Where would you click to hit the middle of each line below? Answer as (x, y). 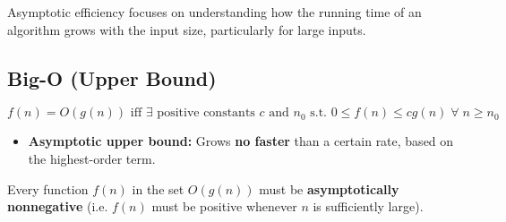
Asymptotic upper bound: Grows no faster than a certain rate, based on (241, 141)
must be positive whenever (224, 206)
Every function (48, 188)
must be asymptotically (329, 188)
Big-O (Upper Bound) (112, 77)
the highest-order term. (92, 158)
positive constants (206, 113)
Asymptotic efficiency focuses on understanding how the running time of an (214, 12)
